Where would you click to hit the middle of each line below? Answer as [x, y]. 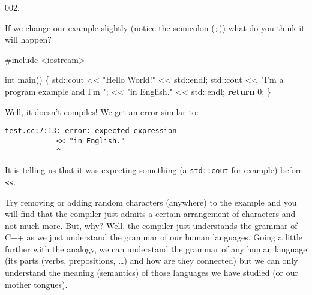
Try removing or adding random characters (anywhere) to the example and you [151, 202]
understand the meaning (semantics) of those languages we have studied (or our [152, 273]
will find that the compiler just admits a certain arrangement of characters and [150, 214]
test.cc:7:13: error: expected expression [91, 131]
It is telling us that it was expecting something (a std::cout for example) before [154, 170]
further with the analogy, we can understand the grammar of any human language [156, 249]
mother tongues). [36, 284]
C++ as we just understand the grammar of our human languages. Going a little [154, 237]
